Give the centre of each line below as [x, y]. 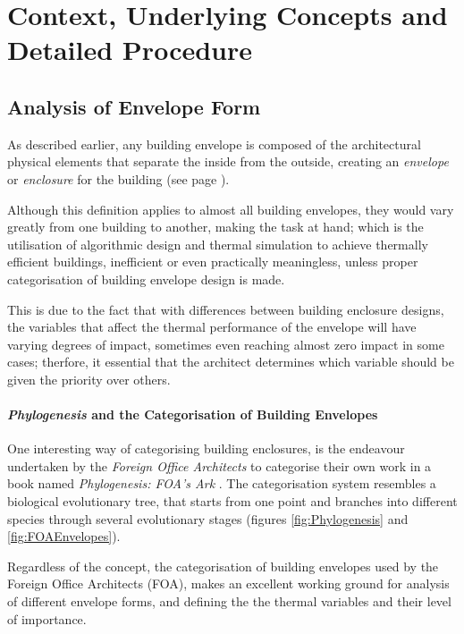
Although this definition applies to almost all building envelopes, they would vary [231, 209]
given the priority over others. [89, 379]
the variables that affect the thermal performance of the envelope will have [212, 327]
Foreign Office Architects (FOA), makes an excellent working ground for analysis [228, 583]
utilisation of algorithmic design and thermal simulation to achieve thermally [218, 244]
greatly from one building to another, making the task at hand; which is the [215, 227]
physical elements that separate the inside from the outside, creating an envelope [228, 161]
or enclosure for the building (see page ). [118, 178]
